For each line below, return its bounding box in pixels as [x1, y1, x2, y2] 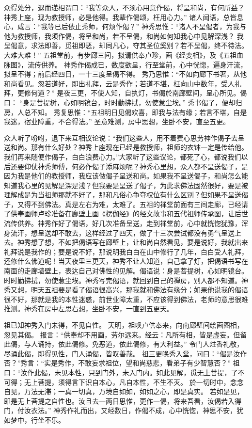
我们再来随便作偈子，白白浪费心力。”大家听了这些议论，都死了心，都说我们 [4, 151, 241, 161]
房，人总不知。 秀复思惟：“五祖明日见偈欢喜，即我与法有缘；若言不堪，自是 [4, 107, 247, 117]
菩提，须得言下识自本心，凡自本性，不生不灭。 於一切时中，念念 [37, 377, 244, 387]
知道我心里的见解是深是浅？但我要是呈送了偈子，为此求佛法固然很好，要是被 [4, 180, 248, 190]
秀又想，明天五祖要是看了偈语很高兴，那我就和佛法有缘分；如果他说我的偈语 [4, 285, 248, 295]
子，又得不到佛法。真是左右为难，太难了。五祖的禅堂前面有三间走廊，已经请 [4, 199, 248, 209]
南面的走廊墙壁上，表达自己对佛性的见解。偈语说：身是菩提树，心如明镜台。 [4, 266, 248, 276]
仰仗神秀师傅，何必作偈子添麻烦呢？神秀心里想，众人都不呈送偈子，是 [24, 161, 248, 171]
